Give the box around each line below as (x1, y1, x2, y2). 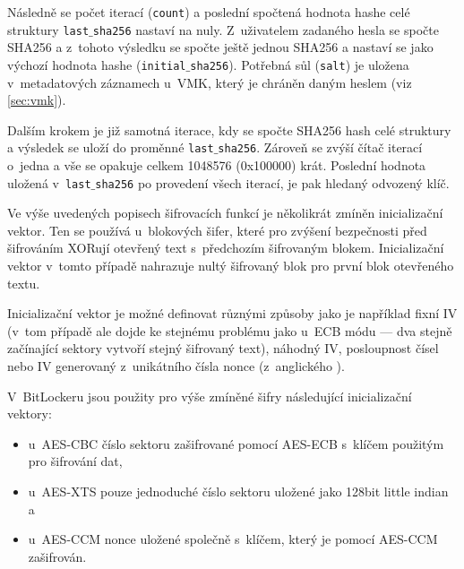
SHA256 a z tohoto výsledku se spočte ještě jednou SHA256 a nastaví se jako (7, 38, 434, 56)
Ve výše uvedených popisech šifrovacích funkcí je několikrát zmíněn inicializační (7, 203, 443, 222)
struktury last (7, 20, 90, 39)
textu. (7, 273, 40, 292)
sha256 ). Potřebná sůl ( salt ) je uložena (190, 55, 409, 73)
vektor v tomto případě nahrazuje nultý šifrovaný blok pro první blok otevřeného (7, 256, 454, 275)
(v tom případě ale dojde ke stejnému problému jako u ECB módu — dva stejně (7, 321, 452, 340)
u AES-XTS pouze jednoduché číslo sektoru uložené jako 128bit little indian (28, 481, 449, 500)
